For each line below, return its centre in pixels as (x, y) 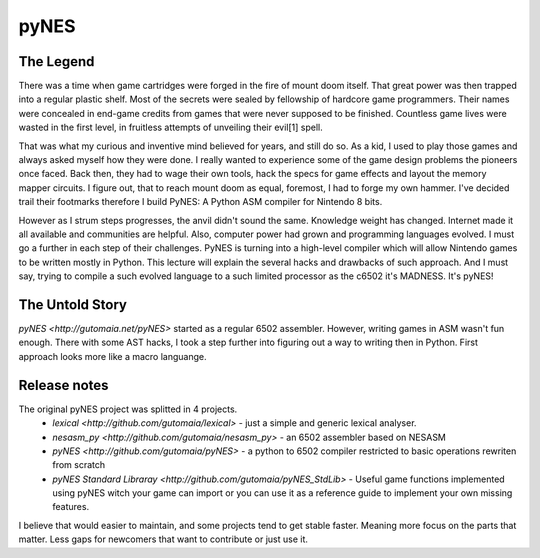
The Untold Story (72, 304)
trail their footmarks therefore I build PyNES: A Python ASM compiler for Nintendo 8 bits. (200, 202)
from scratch (79, 465)
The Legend (56, 61)
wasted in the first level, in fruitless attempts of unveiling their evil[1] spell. (171, 127)
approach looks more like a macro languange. (112, 356)
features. (71, 507)
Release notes (63, 385)
